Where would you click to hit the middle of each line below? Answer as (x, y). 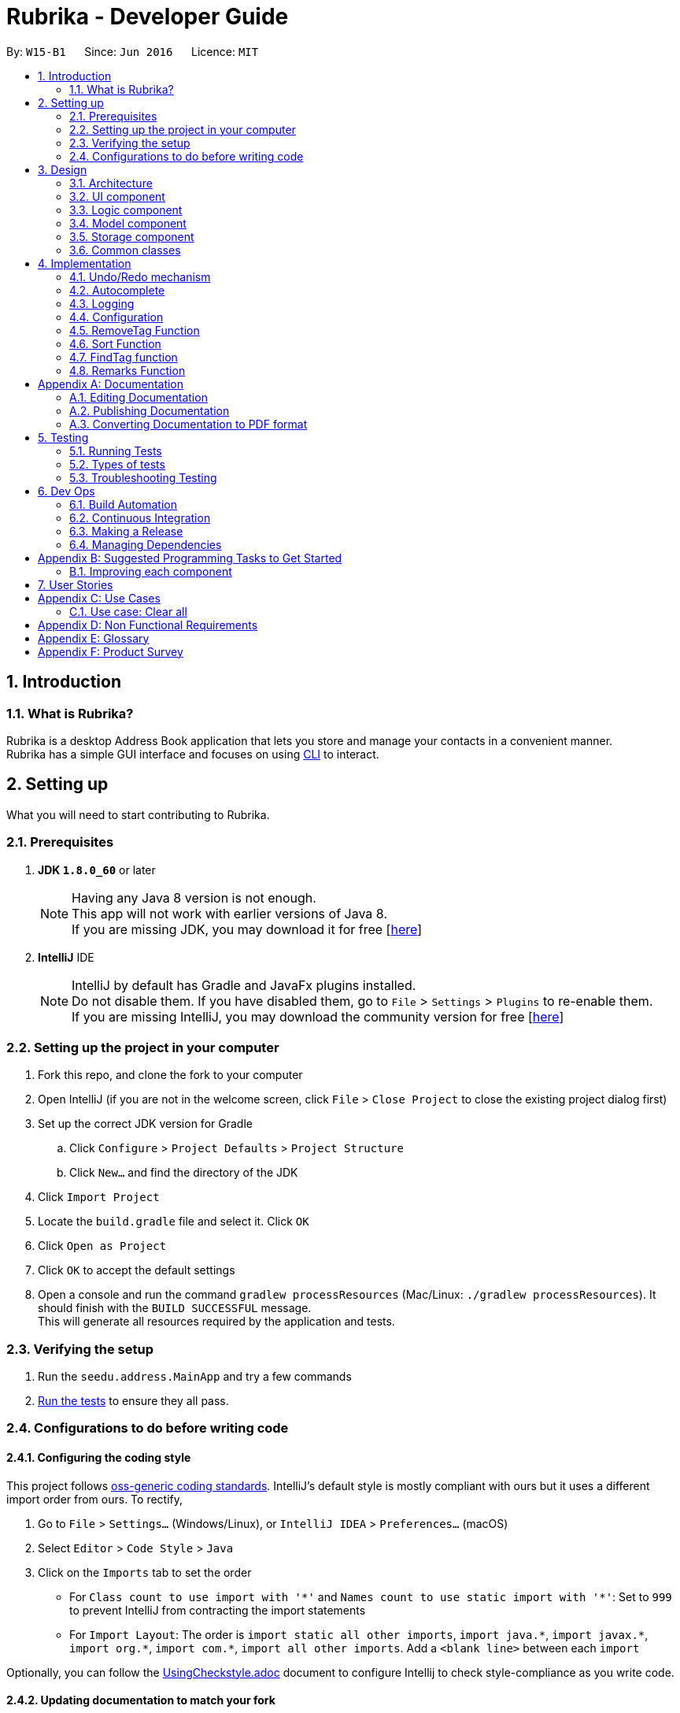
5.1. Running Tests (116, 450)
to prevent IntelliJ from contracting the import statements (218, 1610)
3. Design (63, 169)
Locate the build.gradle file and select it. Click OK (174, 1222)
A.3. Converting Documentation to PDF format (188, 424)
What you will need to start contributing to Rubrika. (138, 814)
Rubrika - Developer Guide (148, 17)
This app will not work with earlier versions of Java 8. (229, 913)
